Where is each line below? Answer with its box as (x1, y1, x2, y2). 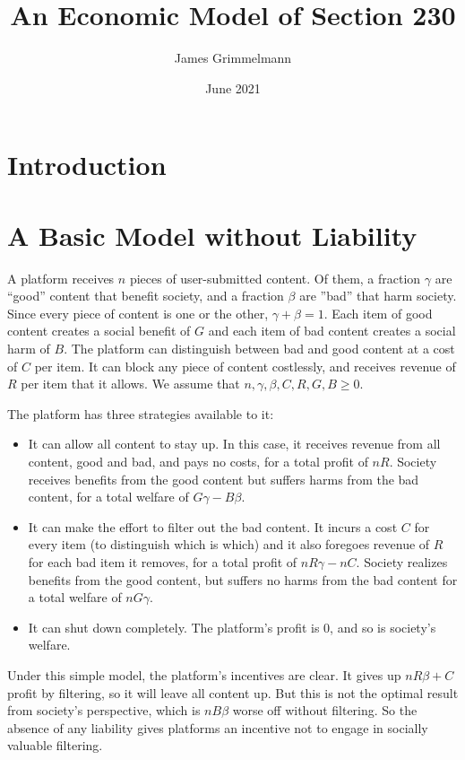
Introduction (7, 146, 167, 183)
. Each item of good (323, 303, 433, 322)
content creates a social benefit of (7, 321, 191, 340)
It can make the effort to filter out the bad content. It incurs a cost (28, 517, 398, 536)
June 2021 (205, 78, 261, 97)
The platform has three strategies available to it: (7, 404, 274, 423)
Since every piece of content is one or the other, (7, 303, 269, 322)
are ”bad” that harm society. (299, 286, 457, 305)
